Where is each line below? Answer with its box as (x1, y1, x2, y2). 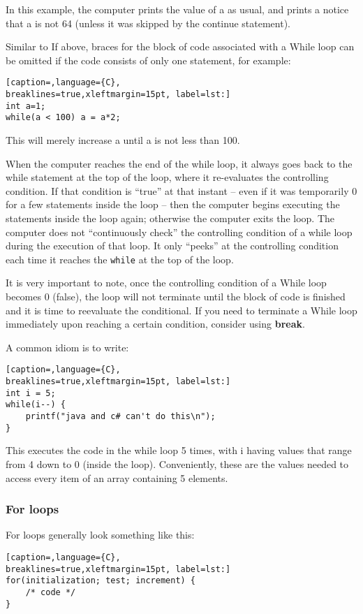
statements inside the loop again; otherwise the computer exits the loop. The (6, 210, 334, 225)
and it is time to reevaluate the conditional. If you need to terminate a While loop (6, 302, 357, 317)
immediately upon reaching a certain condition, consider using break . (6, 316, 305, 331)
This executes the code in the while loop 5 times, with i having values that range (6, 443, 352, 458)
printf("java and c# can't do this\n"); (25, 411, 216, 421)
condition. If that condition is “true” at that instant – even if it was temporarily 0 (6, 183, 357, 198)
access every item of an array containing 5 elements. (6, 470, 228, 485)
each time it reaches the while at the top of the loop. (6, 251, 234, 266)
